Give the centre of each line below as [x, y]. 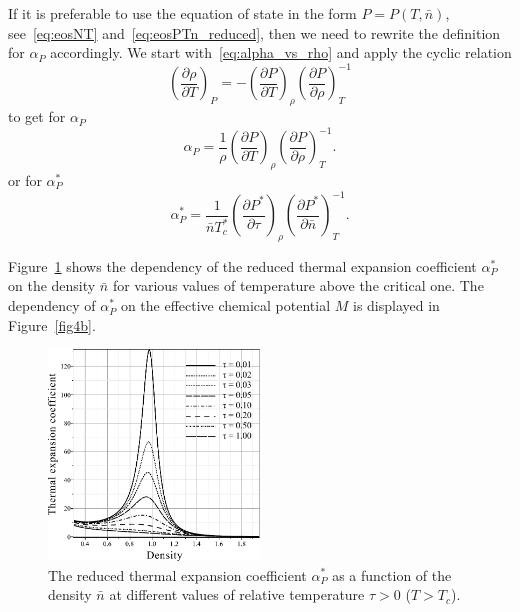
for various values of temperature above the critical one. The [298, 285]
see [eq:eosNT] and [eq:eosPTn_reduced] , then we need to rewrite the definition [254, 32]
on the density [52, 285]
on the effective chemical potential [225, 305]
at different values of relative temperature [237, 594]
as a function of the [392, 574]
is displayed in [396, 305]
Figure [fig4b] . [52, 324]
